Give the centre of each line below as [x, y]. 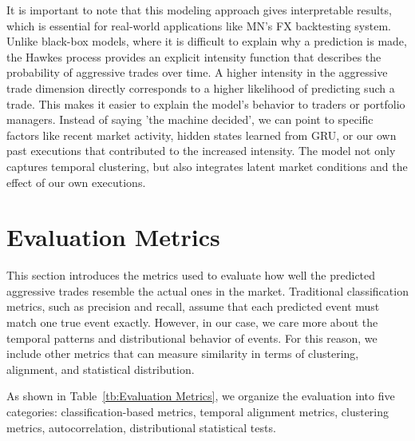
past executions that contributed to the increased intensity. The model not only [201, 151]
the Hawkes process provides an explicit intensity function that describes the [194, 56]
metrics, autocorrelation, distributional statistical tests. [141, 427]
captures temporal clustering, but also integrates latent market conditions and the [207, 166]
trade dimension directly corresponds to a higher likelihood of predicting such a [201, 87]
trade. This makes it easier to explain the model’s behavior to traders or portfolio [206, 103]
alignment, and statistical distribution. [101, 369]
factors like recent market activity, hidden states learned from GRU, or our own [202, 135]
